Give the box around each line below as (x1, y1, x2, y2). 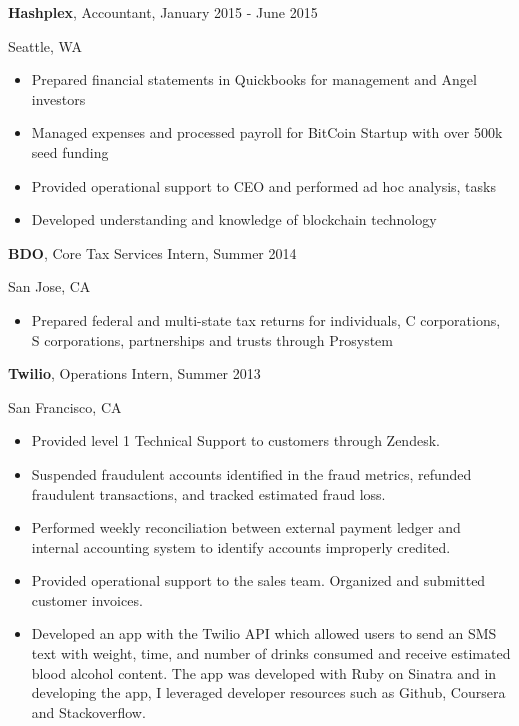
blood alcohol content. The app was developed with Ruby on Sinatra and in (31, 662, 497, 683)
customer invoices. (31, 589, 143, 610)
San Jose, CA (8, 276, 91, 297)
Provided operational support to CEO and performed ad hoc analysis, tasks (31, 175, 496, 196)
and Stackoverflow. (31, 701, 146, 722)
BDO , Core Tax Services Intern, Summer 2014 (8, 242, 297, 263)
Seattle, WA (8, 35, 82, 56)
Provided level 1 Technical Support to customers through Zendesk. (31, 430, 440, 451)
